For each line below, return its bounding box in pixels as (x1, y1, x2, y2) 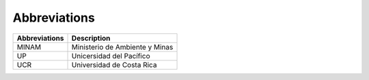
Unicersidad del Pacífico (71, 51, 150, 60)
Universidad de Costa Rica (71, 60, 157, 69)
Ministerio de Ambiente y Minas (71, 42, 174, 52)
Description (71, 33, 111, 43)
